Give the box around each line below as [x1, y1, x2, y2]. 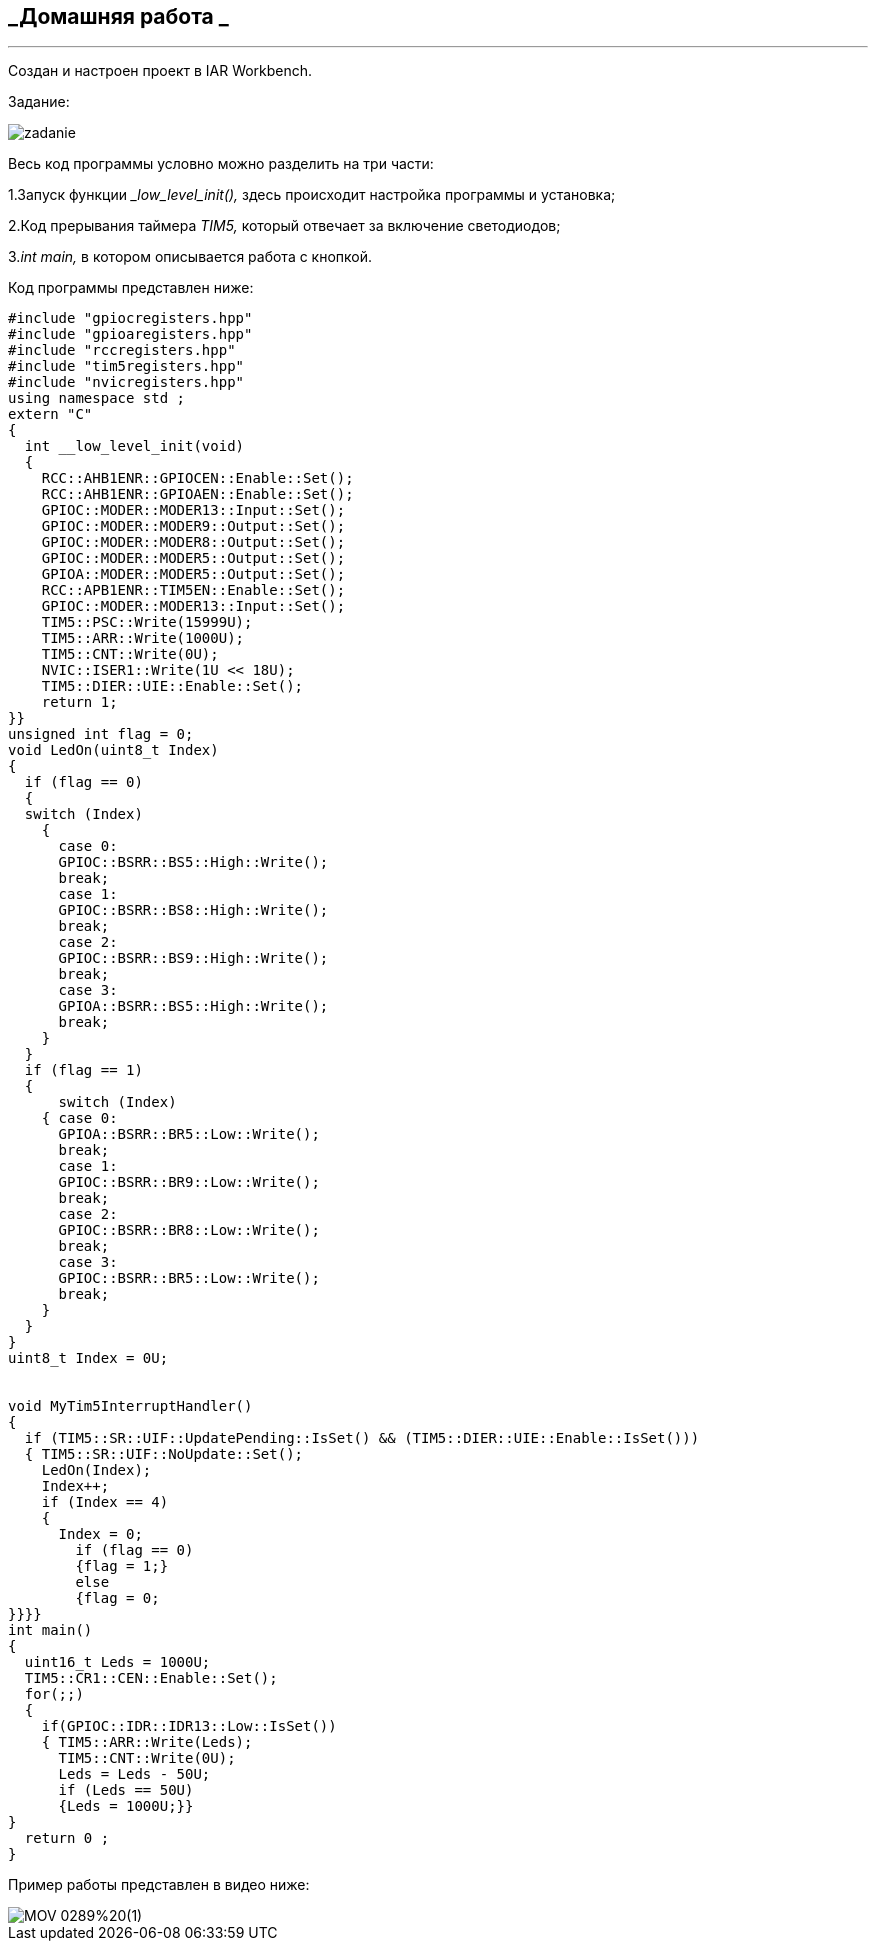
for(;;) [24, 1686, 84, 1703]
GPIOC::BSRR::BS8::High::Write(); [58, 902, 329, 919]
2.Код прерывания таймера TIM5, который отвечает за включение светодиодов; [8, 217, 561, 235]
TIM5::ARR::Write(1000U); [41, 630, 245, 647]
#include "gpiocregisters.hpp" [8, 310, 253, 327]
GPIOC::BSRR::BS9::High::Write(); [58, 950, 329, 967]
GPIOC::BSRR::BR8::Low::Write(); [58, 1222, 320, 1239]
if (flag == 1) [24, 1062, 143, 1079]
